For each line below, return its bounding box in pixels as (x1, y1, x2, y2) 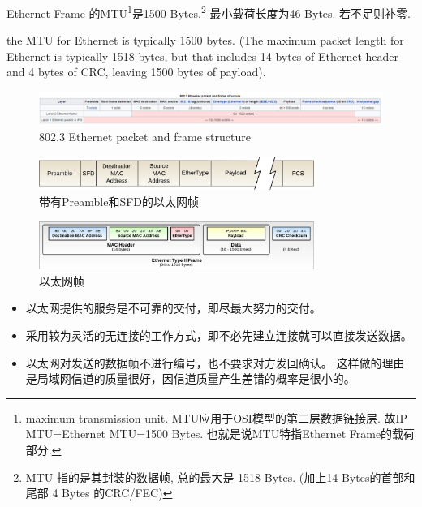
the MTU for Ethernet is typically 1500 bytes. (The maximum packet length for (6, 32, 404, 49)
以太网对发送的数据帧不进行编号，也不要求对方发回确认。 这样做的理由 (25, 354, 405, 371)
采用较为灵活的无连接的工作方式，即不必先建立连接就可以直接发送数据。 (25, 326, 412, 343)
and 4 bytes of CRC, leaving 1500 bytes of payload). (6, 63, 266, 80)
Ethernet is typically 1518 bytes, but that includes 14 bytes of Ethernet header (6, 47, 399, 64)
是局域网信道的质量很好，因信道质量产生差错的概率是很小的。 (25, 370, 355, 387)
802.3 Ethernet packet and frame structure (39, 128, 251, 145)
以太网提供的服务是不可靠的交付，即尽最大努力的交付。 (25, 299, 321, 316)
